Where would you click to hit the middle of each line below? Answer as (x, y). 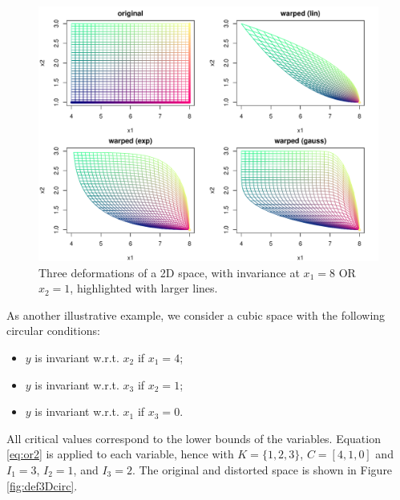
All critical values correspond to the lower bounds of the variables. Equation (194, 438)
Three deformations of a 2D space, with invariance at (169, 272)
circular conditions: (53, 331)
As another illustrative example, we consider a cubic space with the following (196, 315)
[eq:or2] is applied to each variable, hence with (120, 454)
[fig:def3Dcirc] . (42, 485)
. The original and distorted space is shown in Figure (262, 469)
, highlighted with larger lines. (144, 288)
